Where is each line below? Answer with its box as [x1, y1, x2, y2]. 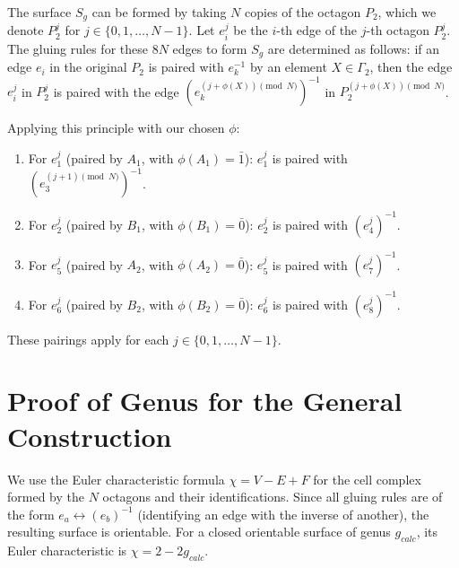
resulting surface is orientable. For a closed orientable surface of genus [7, 522, 391, 541]
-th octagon [366, 21, 429, 39]
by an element [249, 57, 327, 76]
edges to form [172, 39, 247, 57]
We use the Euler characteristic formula [7, 469, 225, 488]
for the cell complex [313, 469, 421, 488]
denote [7, 21, 44, 39]
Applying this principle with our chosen [7, 118, 225, 137]
